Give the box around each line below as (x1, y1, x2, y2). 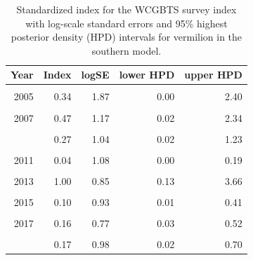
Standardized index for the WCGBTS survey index (16, 2, 237, 16)
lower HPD (119, 67, 175, 82)
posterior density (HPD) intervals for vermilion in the (11, 29, 242, 44)
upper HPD (184, 67, 242, 82)
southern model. (91, 43, 162, 57)
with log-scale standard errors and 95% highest (25, 15, 228, 30)
